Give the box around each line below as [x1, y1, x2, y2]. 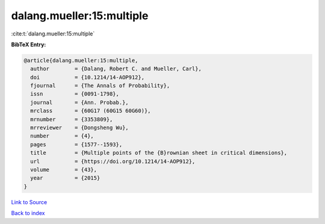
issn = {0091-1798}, [30, 91, 120, 97]
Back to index [11, 210, 45, 217]
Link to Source [11, 198, 48, 205]
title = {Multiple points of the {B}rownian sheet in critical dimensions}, [30, 150, 288, 156]
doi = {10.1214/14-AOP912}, [30, 74, 144, 80]
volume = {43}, [30, 166, 97, 173]
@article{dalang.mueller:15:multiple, [23, 57, 138, 64]
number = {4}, [30, 133, 94, 139]
